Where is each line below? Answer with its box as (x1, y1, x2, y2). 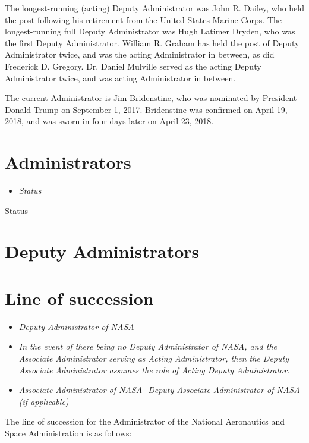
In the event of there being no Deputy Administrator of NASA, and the (18, 340, 277, 353)
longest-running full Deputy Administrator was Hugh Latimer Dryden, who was (5, 25, 295, 37)
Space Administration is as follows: (5, 426, 132, 439)
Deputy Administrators (5, 239, 200, 263)
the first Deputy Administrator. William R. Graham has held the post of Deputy (5, 36, 299, 49)
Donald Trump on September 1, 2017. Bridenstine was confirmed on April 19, (5, 103, 288, 115)
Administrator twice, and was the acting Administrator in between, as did (5, 48, 275, 61)
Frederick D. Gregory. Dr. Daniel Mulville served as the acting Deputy (5, 59, 261, 72)
